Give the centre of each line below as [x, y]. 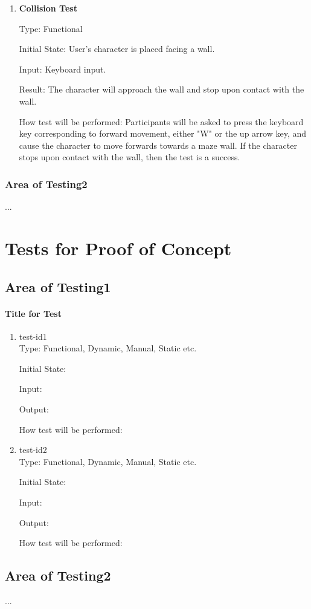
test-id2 [33, 450]
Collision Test [48, 8]
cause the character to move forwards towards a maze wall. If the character [158, 145]
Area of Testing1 [58, 286]
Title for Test [33, 313]
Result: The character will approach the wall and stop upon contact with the [162, 89]
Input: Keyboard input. [63, 69]
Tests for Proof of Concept [118, 248]
